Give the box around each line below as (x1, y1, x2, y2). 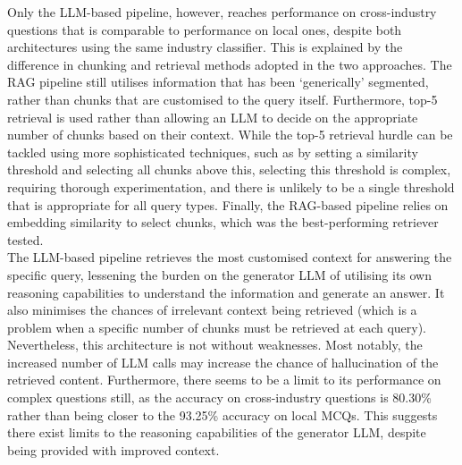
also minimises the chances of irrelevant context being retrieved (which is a (7, 300, 417, 319)
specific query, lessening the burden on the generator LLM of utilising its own (7, 265, 433, 283)
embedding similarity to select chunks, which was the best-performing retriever (7, 213, 439, 232)
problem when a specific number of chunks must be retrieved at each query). (7, 317, 427, 336)
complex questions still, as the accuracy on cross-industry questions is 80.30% (7, 388, 432, 407)
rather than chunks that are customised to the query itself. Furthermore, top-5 (7, 89, 438, 108)
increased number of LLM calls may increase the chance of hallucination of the (7, 352, 439, 371)
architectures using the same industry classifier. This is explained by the (7, 38, 403, 56)
